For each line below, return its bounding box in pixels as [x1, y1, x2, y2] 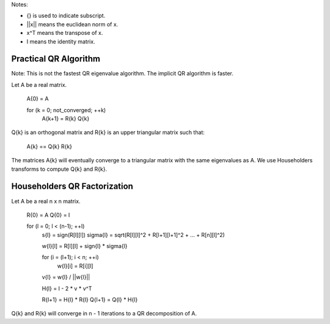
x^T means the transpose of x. [26, 29, 103, 37]
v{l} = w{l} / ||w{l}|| [42, 273, 90, 281]
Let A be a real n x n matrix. [11, 197, 81, 205]
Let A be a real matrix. [11, 81, 67, 88]
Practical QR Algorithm [11, 54, 101, 64]
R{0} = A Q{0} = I [26, 211, 70, 219]
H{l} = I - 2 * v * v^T [42, 285, 92, 292]
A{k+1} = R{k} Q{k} [42, 115, 90, 122]
